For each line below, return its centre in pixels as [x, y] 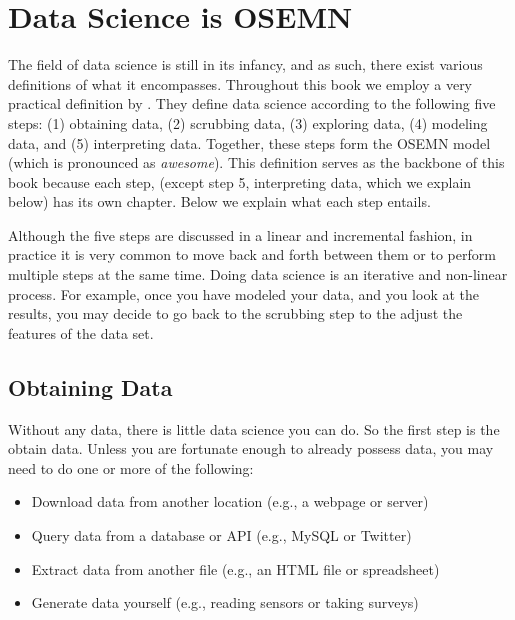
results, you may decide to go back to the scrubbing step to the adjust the [235, 313]
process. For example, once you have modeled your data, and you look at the [244, 293]
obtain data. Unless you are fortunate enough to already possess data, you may [251, 448]
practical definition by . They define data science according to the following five [252, 103]
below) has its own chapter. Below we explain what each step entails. [219, 201]
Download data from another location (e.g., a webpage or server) [230, 501]
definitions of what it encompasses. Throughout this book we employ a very [240, 83]
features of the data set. [81, 332]
